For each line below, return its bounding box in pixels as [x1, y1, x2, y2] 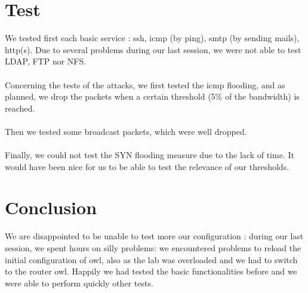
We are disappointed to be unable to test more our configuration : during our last [5, 230, 304, 242]
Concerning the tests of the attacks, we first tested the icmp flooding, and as [5, 78, 285, 91]
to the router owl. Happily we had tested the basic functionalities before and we [5, 265, 297, 277]
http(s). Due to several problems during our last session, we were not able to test [5, 43, 301, 55]
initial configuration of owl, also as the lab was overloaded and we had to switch [5, 253, 298, 266]
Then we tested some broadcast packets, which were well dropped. [5, 125, 247, 137]
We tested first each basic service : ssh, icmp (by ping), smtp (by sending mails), [5, 32, 300, 44]
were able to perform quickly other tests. [5, 276, 153, 289]
